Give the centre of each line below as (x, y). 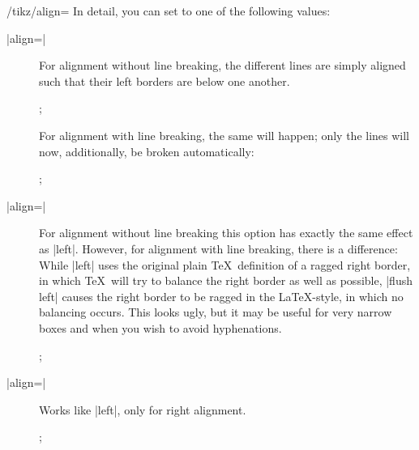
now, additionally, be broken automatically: (147, 151)
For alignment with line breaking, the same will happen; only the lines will (224, 135)
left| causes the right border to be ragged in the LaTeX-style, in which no (221, 296)
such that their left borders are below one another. (165, 81)
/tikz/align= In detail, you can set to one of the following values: (169, 11)
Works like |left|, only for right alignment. (143, 409)
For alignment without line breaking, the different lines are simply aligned (222, 65)
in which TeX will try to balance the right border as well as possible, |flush (226, 280)
